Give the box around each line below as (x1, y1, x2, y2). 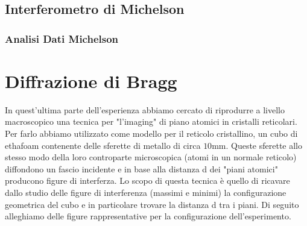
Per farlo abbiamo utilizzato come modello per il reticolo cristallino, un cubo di (5, 127, 298, 139)
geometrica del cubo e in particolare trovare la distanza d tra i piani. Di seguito (5, 198, 299, 210)
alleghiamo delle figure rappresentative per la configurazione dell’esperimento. (5, 210, 291, 222)
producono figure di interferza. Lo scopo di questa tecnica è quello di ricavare (5, 174, 290, 187)
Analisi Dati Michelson (5, 31, 119, 46)
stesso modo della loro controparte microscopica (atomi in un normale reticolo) (5, 151, 297, 163)
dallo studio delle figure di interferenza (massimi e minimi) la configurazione (5, 186, 286, 198)
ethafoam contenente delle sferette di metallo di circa (5, 139, 201, 151)
